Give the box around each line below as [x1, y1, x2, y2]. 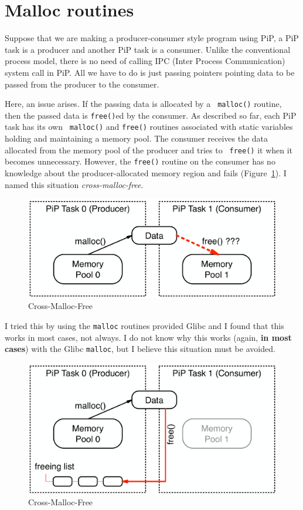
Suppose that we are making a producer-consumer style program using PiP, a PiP [5, 32, 299, 44]
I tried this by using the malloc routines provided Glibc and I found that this [5, 320, 284, 332]
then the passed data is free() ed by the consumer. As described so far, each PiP [5, 109, 297, 121]
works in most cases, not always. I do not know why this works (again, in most [5, 331, 292, 343]
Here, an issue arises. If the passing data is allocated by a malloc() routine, [5, 98, 282, 110]
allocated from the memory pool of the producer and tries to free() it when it [5, 143, 293, 156]
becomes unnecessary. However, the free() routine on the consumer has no [5, 155, 275, 167]
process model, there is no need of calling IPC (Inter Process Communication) [5, 55, 285, 67]
